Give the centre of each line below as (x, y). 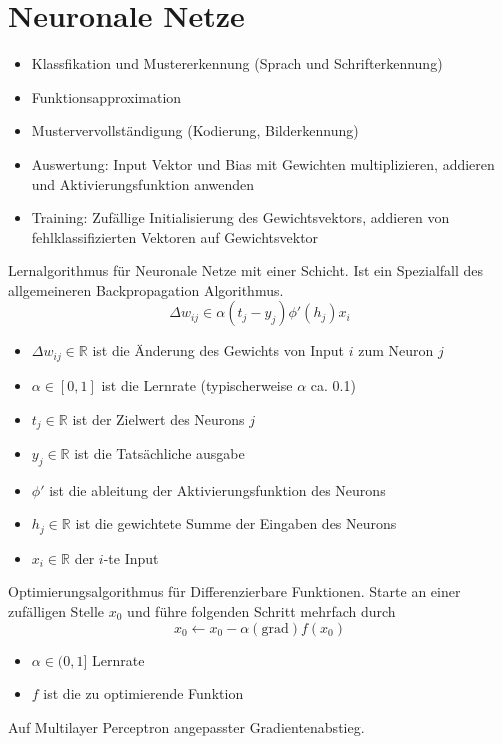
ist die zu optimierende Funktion (143, 693)
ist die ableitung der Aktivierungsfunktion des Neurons (217, 489)
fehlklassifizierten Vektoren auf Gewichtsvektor (175, 236)
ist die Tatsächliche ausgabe (159, 452)
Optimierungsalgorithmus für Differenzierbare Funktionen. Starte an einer (234, 591)
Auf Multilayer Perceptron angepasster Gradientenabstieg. (186, 726)
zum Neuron (396, 350)
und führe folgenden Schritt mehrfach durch (261, 611)
